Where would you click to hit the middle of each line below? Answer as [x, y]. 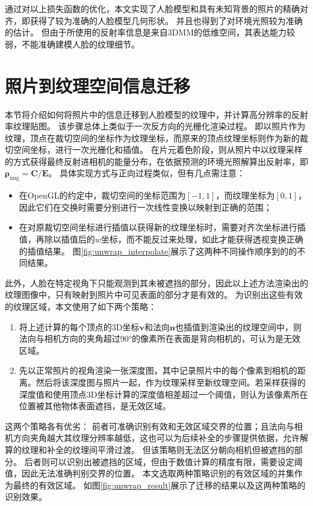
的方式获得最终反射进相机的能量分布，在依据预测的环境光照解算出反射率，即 [156, 161]
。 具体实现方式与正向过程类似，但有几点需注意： [147, 173]
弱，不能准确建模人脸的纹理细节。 [72, 44]
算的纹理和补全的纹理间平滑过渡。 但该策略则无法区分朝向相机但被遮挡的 [150, 449]
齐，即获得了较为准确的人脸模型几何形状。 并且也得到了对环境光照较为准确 [154, 20]
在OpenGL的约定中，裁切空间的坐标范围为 [102, 195]
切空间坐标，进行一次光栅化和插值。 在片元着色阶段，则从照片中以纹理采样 [154, 150]
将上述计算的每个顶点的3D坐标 [79, 326]
